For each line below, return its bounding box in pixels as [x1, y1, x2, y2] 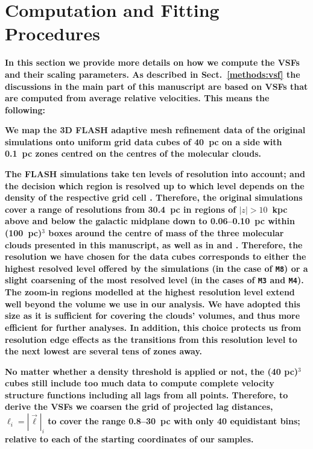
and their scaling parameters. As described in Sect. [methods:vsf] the [5, 68, 300, 80]
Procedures [5, 21, 100, 46]
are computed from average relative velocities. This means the [5, 92, 270, 104]
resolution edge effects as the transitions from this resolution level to [5, 333, 297, 345]
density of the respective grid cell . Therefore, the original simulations [5, 191, 303, 204]
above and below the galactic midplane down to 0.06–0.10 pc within [5, 215, 295, 227]
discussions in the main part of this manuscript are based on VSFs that [5, 80, 308, 92]
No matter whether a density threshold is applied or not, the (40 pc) [5, 365, 299, 377]
